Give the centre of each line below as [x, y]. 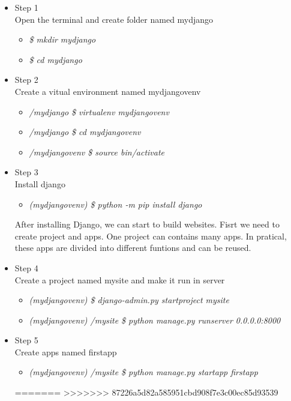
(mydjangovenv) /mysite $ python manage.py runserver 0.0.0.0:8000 [155, 320]
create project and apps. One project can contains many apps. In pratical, [151, 236]
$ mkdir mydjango [62, 39]
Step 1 [26, 7]
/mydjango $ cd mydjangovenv [85, 132]
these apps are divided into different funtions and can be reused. [133, 248]
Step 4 [26, 267]
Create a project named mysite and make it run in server [120, 279]
